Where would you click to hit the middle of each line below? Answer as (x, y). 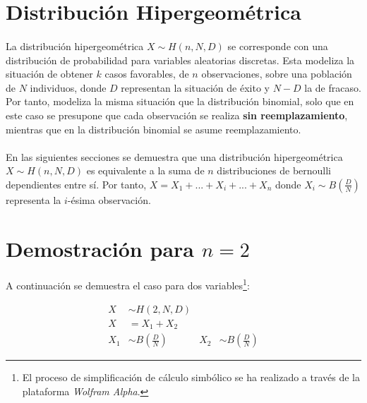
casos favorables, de (147, 74)
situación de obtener (49, 74)
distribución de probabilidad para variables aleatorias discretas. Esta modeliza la (180, 60)
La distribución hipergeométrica (75, 46)
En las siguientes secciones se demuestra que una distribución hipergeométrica (174, 156)
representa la (34, 199)
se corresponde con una (278, 46)
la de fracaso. (333, 87)
